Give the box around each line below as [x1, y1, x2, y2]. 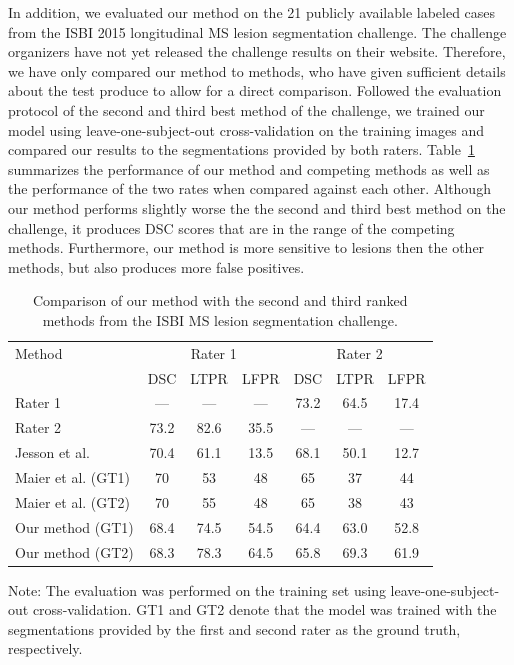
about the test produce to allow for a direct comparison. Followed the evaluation [8, 80, 502, 101]
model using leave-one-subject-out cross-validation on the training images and [8, 119, 485, 140]
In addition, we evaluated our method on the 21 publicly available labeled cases [8, 2, 496, 22]
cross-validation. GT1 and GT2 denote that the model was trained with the [32, 599, 497, 620]
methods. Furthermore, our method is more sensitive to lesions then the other [8, 237, 485, 258]
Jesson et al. [15, 442, 90, 463]
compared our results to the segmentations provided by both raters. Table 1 [8, 139, 475, 160]
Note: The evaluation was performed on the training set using [8, 579, 386, 600]
